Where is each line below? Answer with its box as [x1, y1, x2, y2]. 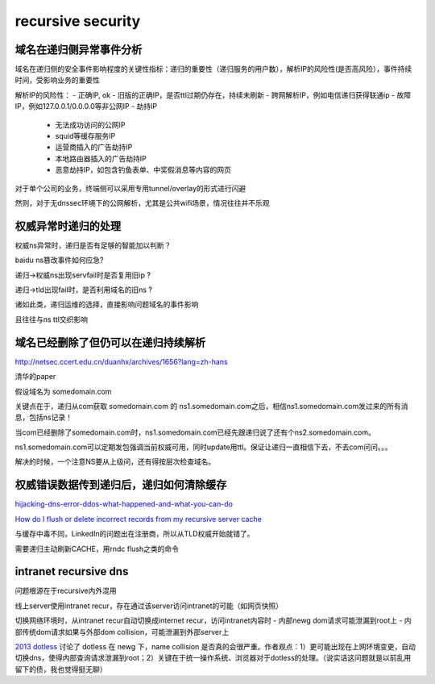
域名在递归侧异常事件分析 [14, 43, 143, 56]
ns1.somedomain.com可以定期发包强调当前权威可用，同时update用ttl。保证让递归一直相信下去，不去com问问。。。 [14, 442, 392, 452]
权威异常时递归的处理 [14, 219, 121, 233]
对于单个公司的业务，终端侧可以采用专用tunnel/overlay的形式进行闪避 [14, 183, 246, 193]
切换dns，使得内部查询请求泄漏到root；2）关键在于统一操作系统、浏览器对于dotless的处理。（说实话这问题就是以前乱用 [14, 653, 412, 663]
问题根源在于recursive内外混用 [14, 586, 117, 596]
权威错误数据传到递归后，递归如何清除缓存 [14, 478, 227, 492]
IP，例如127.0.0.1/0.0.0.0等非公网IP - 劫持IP [14, 102, 157, 111]
